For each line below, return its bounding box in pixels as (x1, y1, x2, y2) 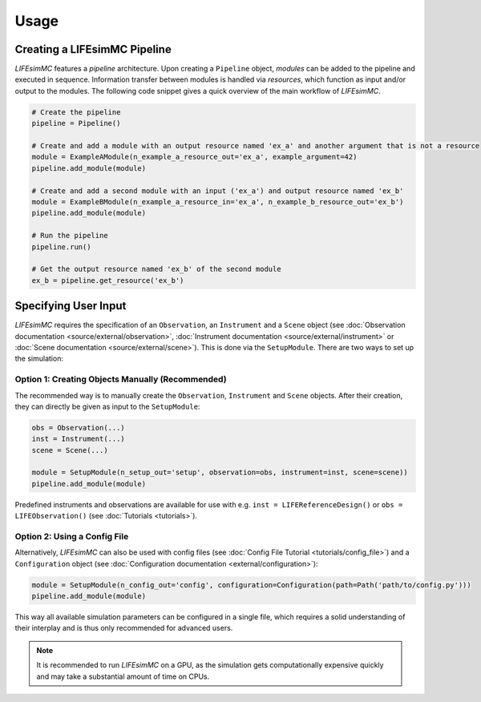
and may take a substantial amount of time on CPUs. (36, 672, 210, 681)
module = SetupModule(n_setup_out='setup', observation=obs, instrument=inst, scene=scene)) (31, 468, 408, 477)
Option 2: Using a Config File (14, 531, 129, 542)
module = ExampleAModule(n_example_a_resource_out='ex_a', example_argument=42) (31, 152, 358, 162)
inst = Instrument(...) (31, 434, 126, 444)
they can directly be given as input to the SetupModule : (14, 401, 200, 411)
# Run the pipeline (31, 231, 108, 240)
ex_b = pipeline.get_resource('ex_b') (31, 276, 184, 284)
